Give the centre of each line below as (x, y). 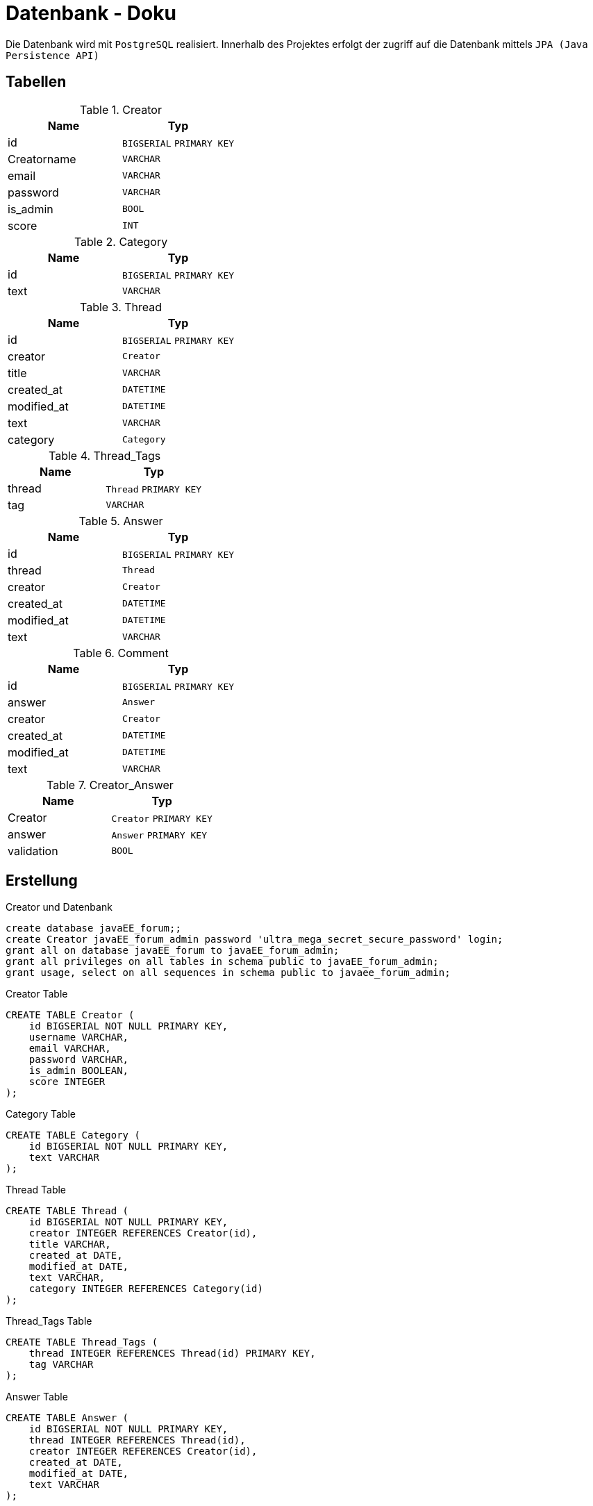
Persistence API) (52, 55)
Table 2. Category (121, 241)
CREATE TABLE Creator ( (70, 1015)
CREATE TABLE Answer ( (67, 1418)
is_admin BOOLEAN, (79, 1071)
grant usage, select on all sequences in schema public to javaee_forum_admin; (228, 973)
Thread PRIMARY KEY (154, 489)
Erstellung (42, 881)
